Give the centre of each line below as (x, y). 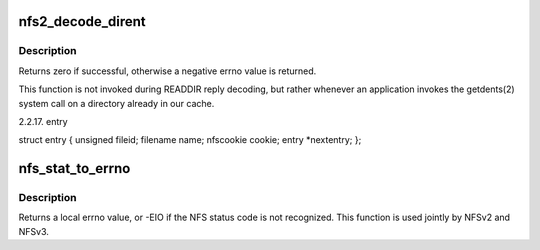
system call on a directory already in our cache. (116, 103)
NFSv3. (34, 231)
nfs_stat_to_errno (74, 168)
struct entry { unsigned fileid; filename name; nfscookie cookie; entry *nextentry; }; (190, 140)
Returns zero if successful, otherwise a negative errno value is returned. (167, 71)
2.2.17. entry (43, 121)
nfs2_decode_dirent (82, 21)
